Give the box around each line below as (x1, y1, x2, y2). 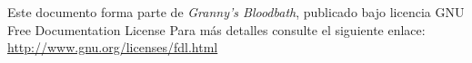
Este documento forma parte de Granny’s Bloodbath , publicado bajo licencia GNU (7, 3, 465, 21)
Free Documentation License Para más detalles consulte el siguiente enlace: (7, 20, 426, 39)
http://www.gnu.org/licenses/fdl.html (7, 38, 218, 57)
